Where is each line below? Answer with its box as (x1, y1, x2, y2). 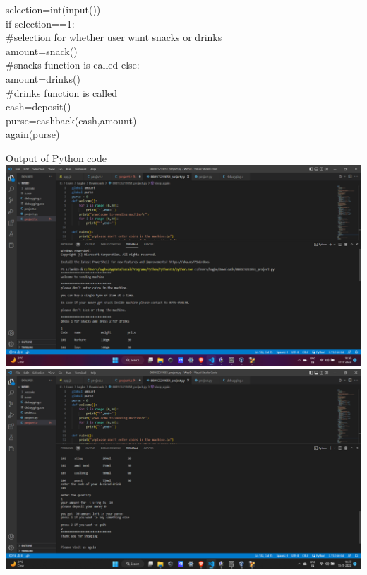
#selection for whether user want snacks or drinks (6, 30, 222, 45)
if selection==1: (6, 16, 75, 30)
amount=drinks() (6, 71, 80, 86)
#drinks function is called (6, 85, 118, 100)
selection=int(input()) (6, 2, 101, 16)
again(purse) (6, 127, 60, 141)
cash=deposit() (6, 99, 71, 114)
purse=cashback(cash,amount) (6, 112, 137, 127)
